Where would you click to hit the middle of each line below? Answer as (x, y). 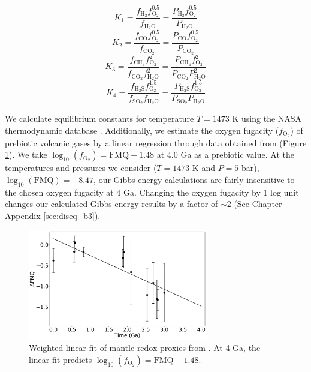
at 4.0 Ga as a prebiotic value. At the (225, 154)
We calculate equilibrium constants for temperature (99, 118)
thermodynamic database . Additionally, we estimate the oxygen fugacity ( (142, 130)
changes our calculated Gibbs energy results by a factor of (111, 204)
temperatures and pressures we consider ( (81, 168)
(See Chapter (258, 204)
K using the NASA (267, 118)
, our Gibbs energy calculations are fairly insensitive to (194, 179)
